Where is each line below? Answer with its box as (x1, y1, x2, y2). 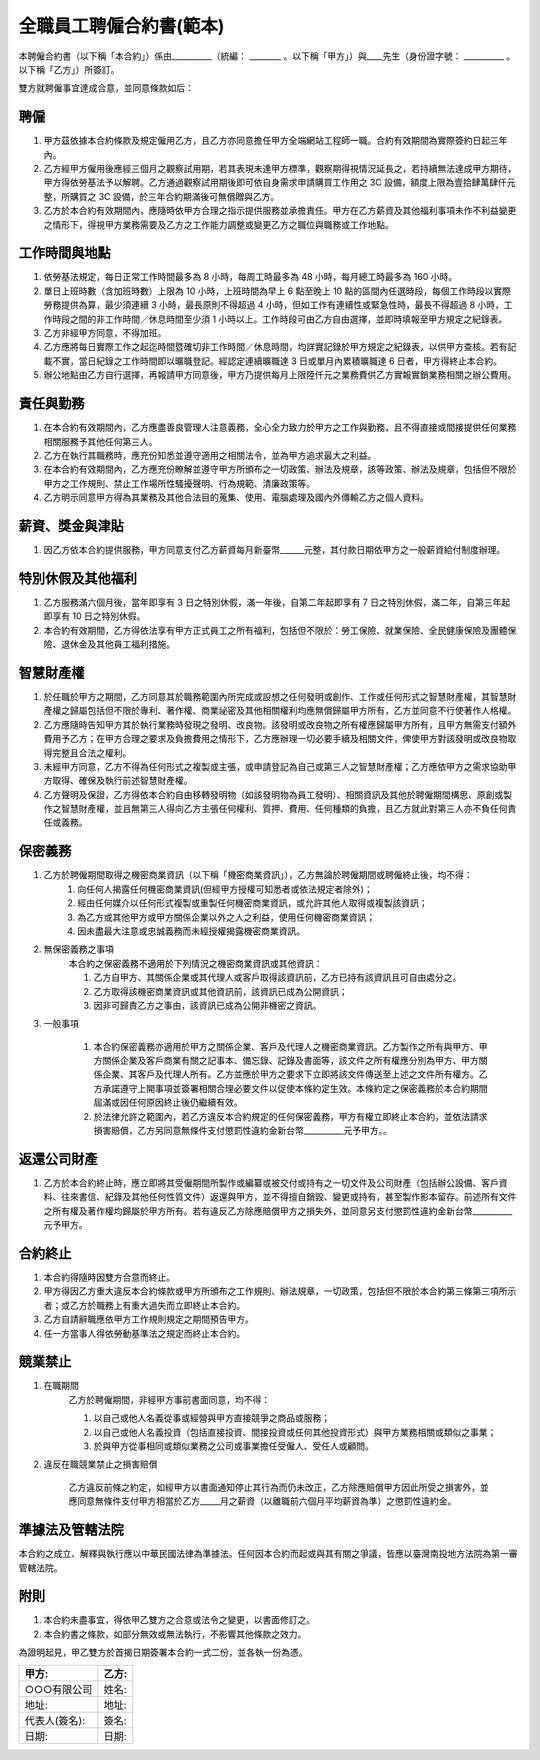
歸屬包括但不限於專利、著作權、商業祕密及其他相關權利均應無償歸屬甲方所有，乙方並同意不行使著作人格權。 (69, 705, 517, 717)
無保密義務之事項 (43, 943, 114, 955)
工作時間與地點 (18, 245, 111, 262)
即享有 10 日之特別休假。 (43, 610, 146, 622)
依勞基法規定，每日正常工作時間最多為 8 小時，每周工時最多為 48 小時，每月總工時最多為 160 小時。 (43, 271, 458, 283)
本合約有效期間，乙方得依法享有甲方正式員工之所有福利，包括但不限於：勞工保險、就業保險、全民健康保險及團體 (43, 624, 508, 636)
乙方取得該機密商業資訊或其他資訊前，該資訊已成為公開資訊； (93, 985, 348, 997)
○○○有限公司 (24, 1682, 93, 1696)
